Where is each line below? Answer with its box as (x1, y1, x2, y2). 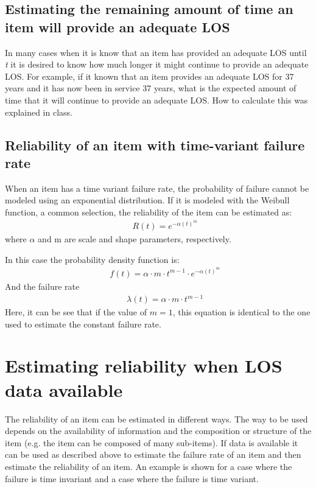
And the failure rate (5, 279, 80, 292)
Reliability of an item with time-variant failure (5, 135, 305, 154)
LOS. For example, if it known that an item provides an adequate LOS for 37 (5, 69, 294, 82)
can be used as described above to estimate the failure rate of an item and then (5, 448, 301, 461)
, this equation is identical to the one (172, 306, 311, 318)
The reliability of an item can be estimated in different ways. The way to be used (5, 412, 308, 425)
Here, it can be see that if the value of (5, 306, 147, 318)
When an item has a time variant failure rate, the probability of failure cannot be (5, 181, 309, 194)
